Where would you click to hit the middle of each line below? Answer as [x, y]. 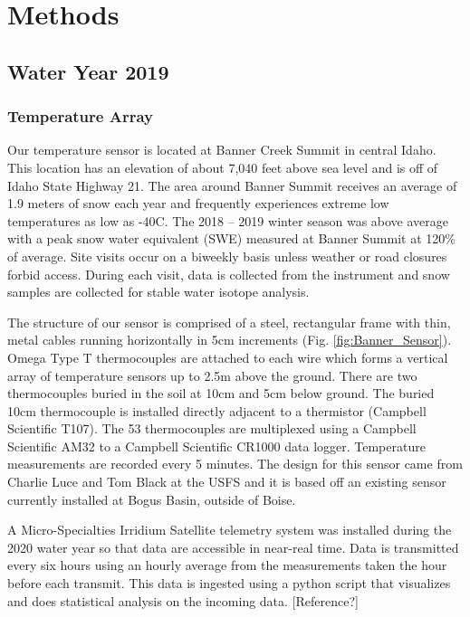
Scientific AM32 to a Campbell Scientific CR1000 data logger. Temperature [216, 446]
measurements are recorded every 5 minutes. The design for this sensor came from [235, 464]
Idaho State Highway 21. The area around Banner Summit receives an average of [232, 185]
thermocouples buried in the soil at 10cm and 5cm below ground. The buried [221, 393]
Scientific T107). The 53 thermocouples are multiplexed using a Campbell [212, 428]
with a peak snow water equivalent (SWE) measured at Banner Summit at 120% [231, 238]
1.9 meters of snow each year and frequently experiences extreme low [198, 203]
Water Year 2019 [88, 71]
